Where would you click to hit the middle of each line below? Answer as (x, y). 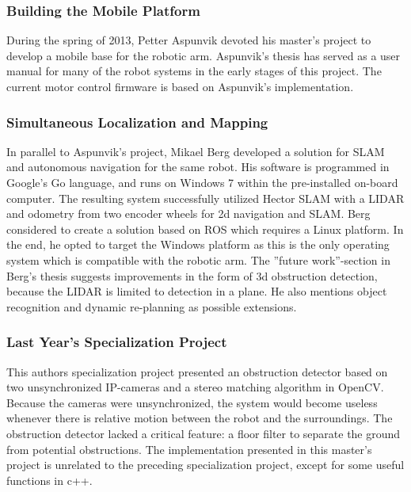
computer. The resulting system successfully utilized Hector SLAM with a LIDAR (205, 198)
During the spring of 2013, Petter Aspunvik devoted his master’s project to (189, 40)
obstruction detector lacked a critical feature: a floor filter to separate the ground (204, 433)
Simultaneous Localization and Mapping (137, 122)
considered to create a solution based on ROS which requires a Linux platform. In (205, 229)
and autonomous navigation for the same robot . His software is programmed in (198, 167)
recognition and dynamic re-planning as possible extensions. (152, 306)
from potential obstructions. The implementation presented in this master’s (189, 449)
